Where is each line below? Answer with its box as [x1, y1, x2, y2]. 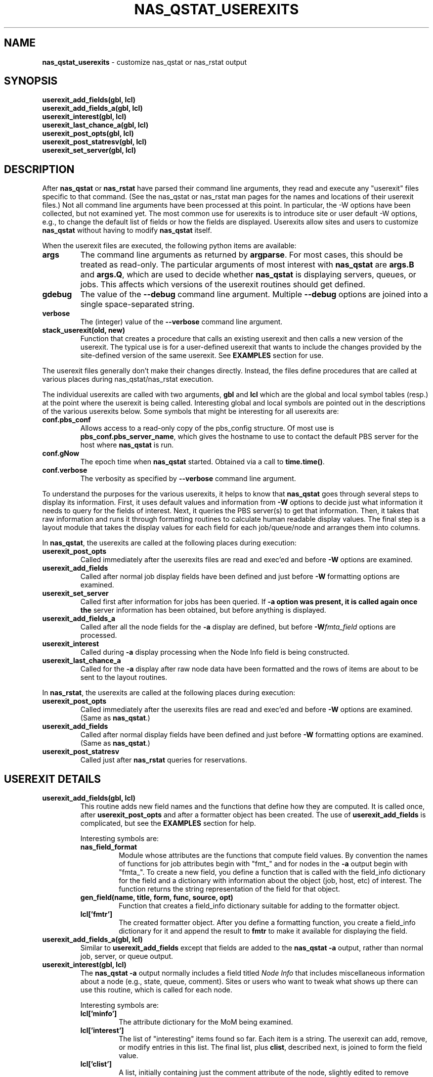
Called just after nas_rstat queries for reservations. [80, 756, 247, 764]
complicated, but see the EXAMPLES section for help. [80, 819, 256, 828]
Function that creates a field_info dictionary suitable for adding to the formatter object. [119, 901, 400, 910]
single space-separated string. [80, 299, 195, 310]
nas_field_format [80, 843, 137, 852]
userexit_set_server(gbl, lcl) [42, 146, 136, 155]
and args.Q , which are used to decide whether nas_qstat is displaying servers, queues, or [80, 269, 416, 280]
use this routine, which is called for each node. [80, 986, 232, 994]
